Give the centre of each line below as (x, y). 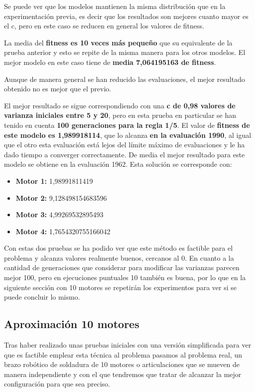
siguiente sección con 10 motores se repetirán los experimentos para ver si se (121, 287)
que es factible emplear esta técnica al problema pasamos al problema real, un (123, 354)
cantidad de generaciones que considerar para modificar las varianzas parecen (122, 267)
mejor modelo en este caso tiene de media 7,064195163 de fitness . (110, 62)
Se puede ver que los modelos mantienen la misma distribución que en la (115, 6)
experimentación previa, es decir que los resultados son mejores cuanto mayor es (126, 16)
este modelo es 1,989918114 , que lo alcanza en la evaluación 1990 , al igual (128, 135)
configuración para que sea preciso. (57, 384)
